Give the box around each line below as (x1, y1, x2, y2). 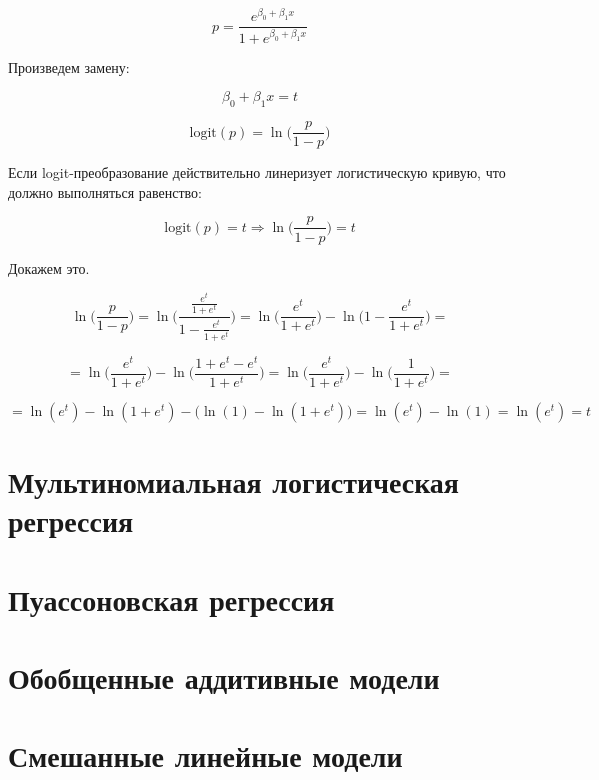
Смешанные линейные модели (8, 735, 403, 776)
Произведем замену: (8, 56, 130, 77)
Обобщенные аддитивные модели (8, 656, 440, 697)
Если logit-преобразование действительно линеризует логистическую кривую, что (8, 162, 506, 183)
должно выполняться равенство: (8, 181, 202, 202)
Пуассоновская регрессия (8, 578, 335, 619)
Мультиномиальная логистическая (8, 461, 459, 501)
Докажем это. (8, 257, 90, 278)
